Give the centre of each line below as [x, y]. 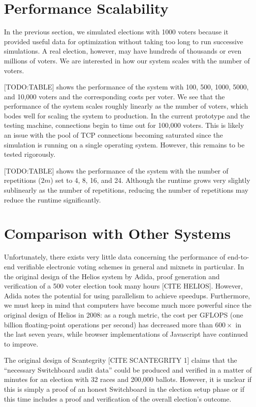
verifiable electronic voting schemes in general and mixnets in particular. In [130, 266]
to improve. [21, 343]
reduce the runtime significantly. [52, 199]
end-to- [238, 257]
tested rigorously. [30, 154]
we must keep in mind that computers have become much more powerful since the [128, 305]
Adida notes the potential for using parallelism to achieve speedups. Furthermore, [127, 295]
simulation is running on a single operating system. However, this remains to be [124, 144]
